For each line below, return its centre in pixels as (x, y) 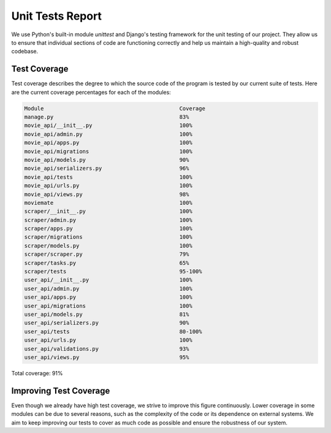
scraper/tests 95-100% (113, 272)
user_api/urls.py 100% (108, 340)
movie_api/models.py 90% (107, 160)
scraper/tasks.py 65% (107, 263)
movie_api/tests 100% (108, 177)
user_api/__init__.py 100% (108, 280)
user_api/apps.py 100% (108, 297)
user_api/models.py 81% (107, 314)
